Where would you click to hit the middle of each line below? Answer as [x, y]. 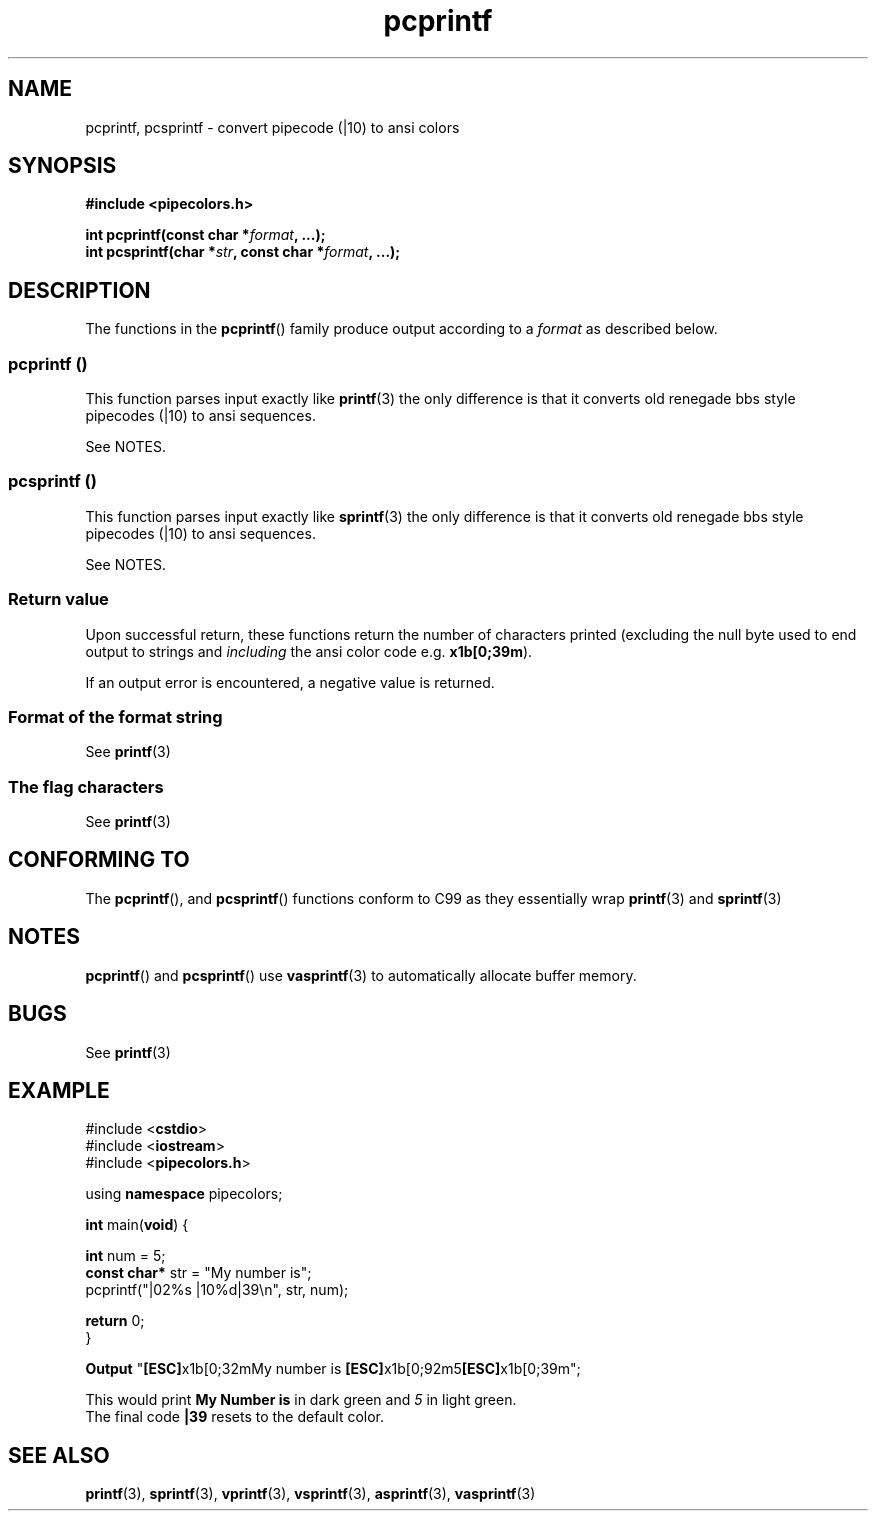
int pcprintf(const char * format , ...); [205, 235]
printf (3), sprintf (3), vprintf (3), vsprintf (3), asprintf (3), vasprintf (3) [310, 1494]
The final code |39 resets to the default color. [234, 1417]
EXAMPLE [59, 1090]
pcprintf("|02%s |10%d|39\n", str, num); [217, 1290]
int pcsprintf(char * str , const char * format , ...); [243, 252]
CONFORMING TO [99, 860]
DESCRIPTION [79, 290]
